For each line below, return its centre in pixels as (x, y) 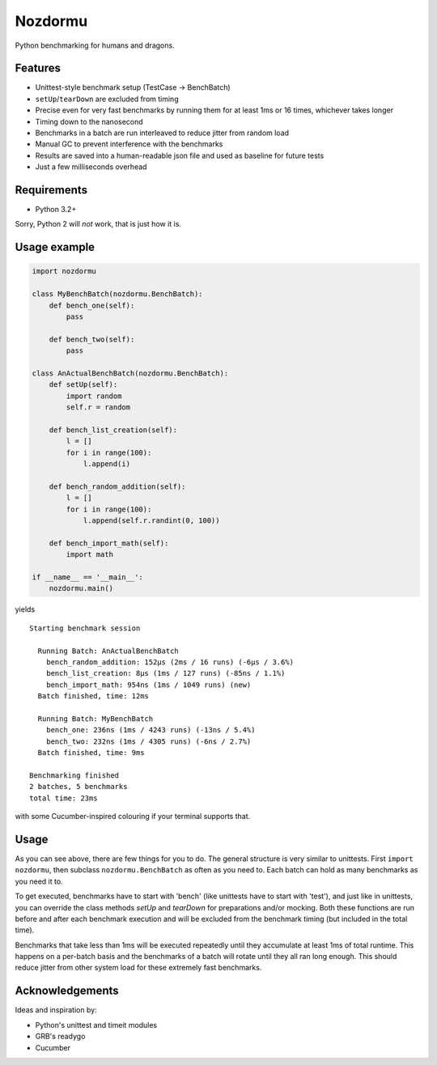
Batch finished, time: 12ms (93, 696)
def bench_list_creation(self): (113, 430)
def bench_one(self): (92, 305)
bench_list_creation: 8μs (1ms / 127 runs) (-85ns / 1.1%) (165, 673)
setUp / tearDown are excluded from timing (107, 99)
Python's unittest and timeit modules (96, 1025)
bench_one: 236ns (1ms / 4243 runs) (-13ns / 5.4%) (151, 730)
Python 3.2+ (56, 210)
